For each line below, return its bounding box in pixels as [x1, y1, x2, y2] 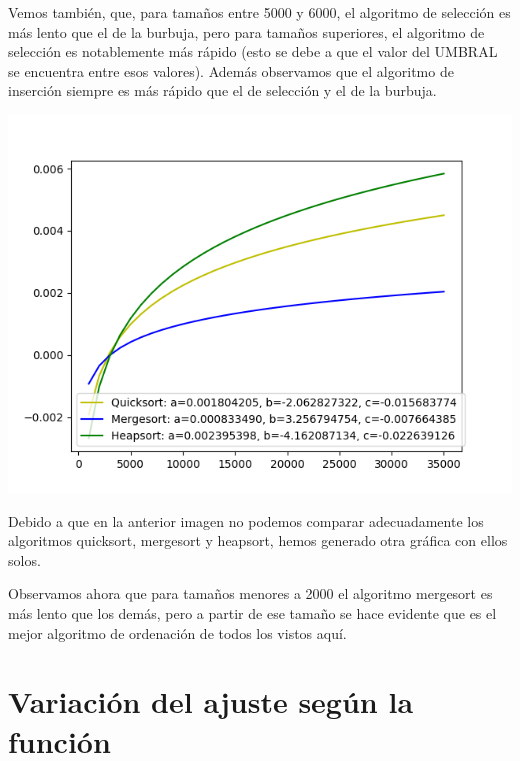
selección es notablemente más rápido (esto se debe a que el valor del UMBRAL [8, 41, 498, 62]
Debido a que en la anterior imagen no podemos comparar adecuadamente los [8, 510, 484, 531]
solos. [8, 549, 41, 570]
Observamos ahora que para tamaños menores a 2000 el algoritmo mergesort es [8, 583, 493, 604]
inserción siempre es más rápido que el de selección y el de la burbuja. [8, 80, 437, 101]
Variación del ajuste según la [8, 681, 414, 722]
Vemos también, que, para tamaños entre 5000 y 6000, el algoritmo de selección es [8, 2, 511, 22]
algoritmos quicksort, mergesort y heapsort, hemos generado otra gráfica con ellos [8, 530, 508, 551]
